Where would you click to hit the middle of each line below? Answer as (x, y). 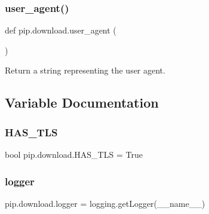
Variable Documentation (82, 103)
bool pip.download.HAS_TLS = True (74, 154)
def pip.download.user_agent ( (61, 30)
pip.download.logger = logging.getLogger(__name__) (105, 203)
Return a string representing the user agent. (85, 70)
